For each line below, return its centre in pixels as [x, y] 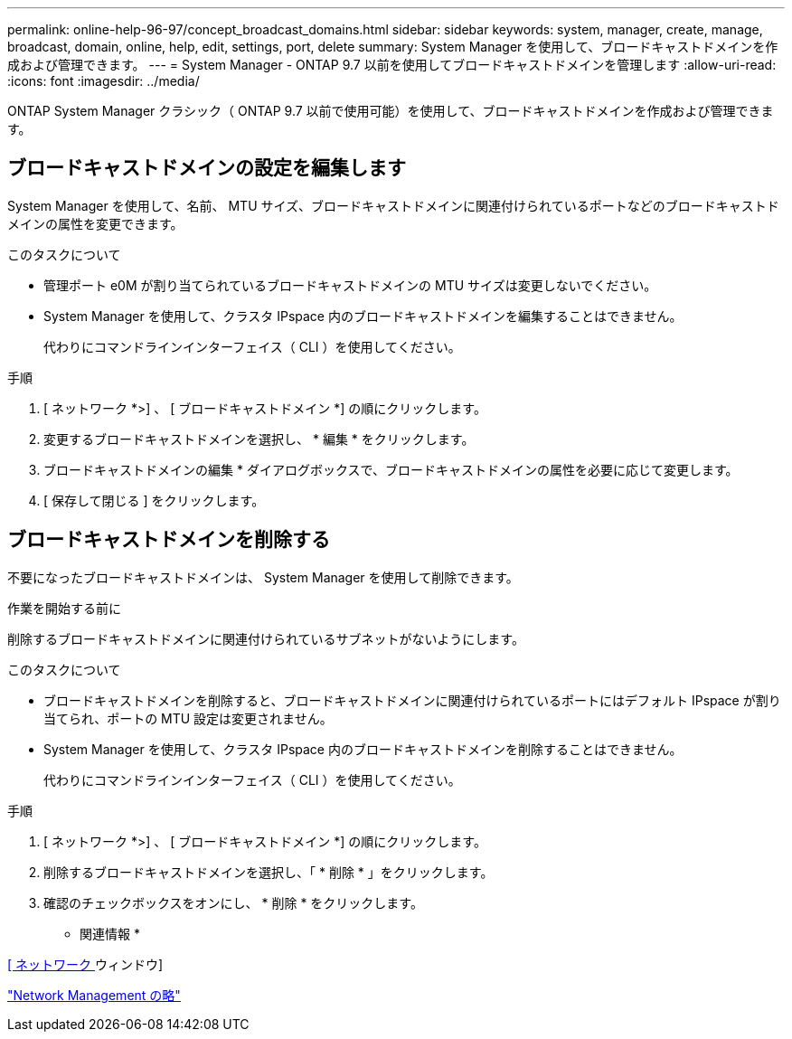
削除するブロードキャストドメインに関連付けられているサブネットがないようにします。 [266, 638]
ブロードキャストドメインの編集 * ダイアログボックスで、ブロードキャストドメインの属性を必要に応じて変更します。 [391, 469]
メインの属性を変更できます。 [95, 223]
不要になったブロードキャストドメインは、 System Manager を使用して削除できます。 [263, 577]
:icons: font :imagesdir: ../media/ [104, 81]
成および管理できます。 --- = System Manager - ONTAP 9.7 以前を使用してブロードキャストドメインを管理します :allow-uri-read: [392, 65]
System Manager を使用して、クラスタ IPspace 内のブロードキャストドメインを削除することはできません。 [363, 749]
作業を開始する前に [64, 608]
